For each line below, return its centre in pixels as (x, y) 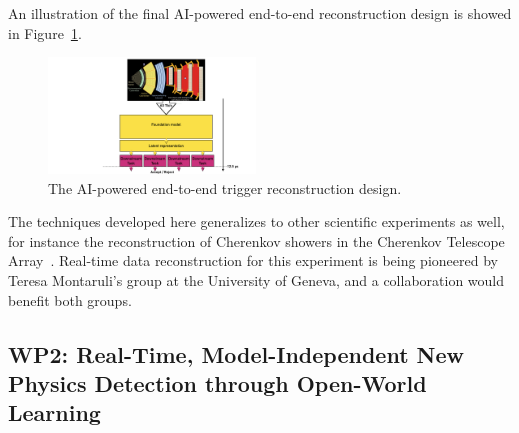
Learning (54, 412)
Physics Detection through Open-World (217, 382)
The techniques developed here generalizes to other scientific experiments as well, (256, 221)
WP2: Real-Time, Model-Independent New (236, 353)
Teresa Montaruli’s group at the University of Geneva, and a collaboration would (256, 280)
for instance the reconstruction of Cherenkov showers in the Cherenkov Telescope (256, 240)
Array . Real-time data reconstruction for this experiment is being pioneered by (253, 260)
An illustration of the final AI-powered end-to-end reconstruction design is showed (260, 13)
